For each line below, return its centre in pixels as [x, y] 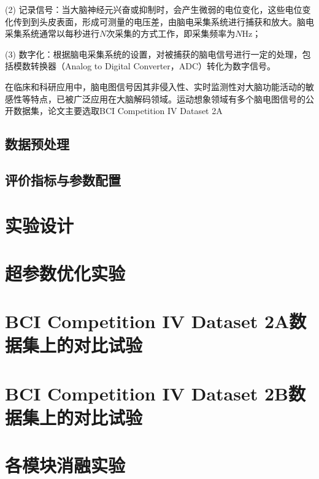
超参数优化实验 [65, 273]
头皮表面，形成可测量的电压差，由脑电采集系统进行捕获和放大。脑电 [176, 21]
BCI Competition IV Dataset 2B [147, 393]
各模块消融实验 [65, 465]
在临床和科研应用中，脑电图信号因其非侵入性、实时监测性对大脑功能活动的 [155, 86]
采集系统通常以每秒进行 [52, 33]
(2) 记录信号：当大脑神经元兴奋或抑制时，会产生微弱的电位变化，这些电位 [154, 9]
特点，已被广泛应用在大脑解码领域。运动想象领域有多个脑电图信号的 [168, 98]
